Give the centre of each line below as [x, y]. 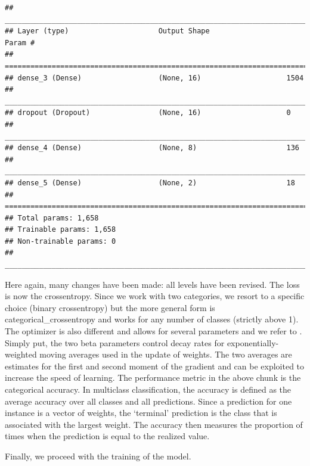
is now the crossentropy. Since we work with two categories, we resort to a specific [155, 296]
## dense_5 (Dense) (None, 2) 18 [150, 183]
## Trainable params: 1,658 [61, 230]
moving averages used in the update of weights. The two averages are [166, 354]
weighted [21, 354]
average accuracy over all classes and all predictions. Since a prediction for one [148, 401]
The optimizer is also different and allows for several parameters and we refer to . [154, 331]
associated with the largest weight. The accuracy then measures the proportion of [154, 424]
